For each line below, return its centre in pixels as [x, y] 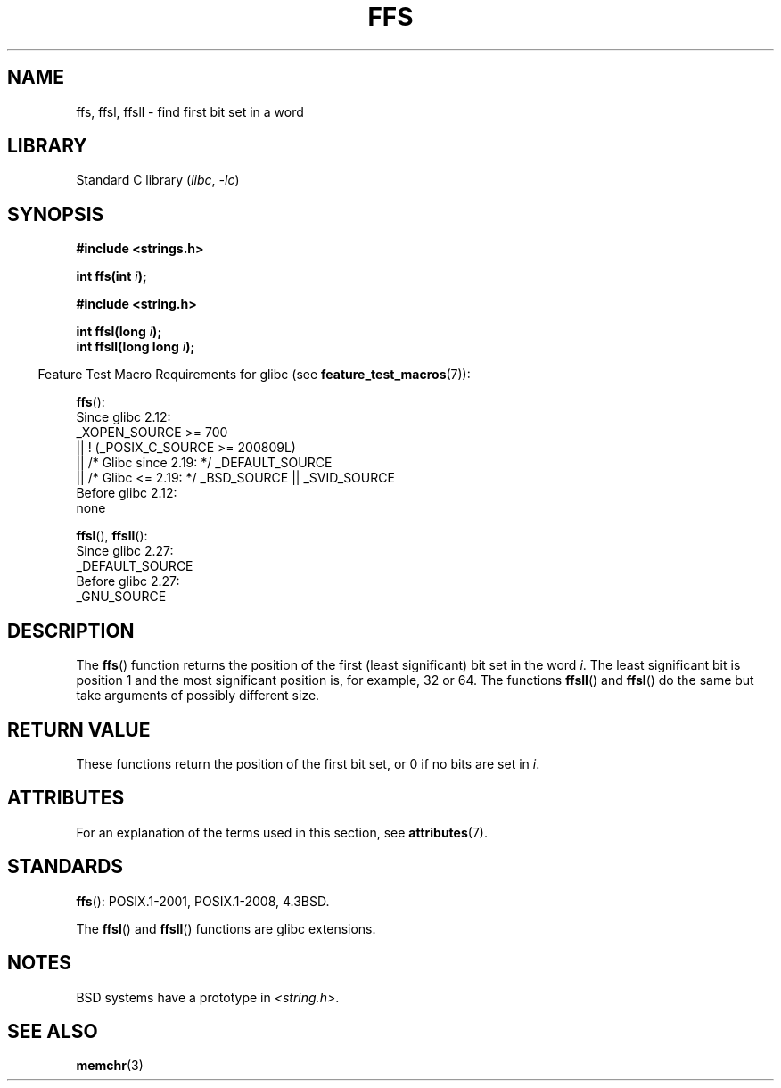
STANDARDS [66, 867]
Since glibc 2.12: [123, 417]
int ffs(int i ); [111, 276]
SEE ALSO [53, 1031]
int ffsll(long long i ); [136, 347]
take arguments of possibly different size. [198, 696]
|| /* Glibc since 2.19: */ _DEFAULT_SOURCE [204, 463]
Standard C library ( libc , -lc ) [158, 180]
